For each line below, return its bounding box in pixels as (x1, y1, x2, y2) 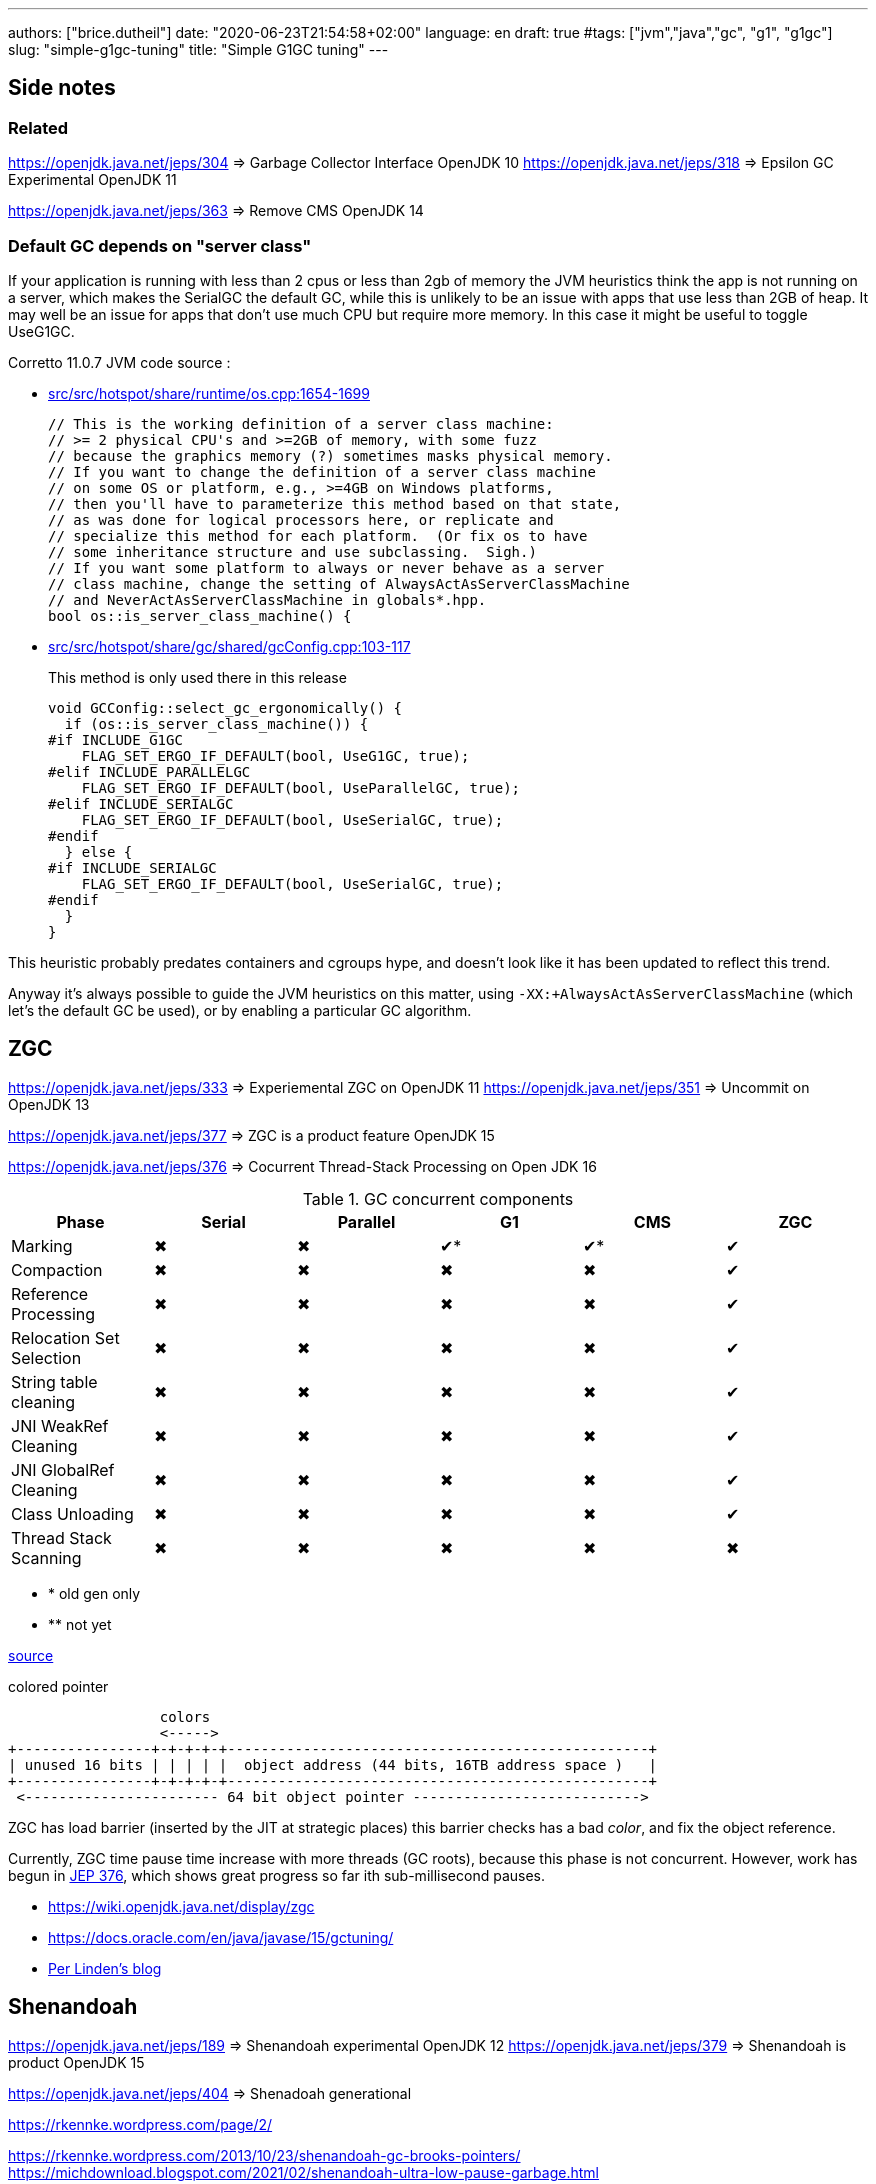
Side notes (8, 75, 116, 101)
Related (8, 117, 69, 138)
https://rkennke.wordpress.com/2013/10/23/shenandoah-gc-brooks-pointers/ (8, 2146, 521, 2164)
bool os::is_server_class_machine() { (48, 607, 352, 624)
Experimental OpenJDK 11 (8, 171, 177, 189)
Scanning (11, 1547, 82, 1568)
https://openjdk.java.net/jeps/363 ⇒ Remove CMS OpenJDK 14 (8, 202, 424, 220)
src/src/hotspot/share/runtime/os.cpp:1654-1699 (48, 384, 370, 402)
